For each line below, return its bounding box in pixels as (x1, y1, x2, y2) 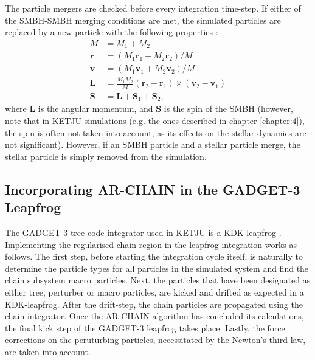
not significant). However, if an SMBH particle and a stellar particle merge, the (5, 138, 300, 151)
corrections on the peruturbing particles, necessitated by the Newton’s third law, (5, 333, 306, 346)
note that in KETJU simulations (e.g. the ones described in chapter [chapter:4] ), (5, 114, 305, 126)
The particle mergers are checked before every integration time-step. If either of (5, 2, 301, 14)
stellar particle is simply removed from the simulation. (5, 150, 207, 162)
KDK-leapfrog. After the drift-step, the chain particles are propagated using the (5, 297, 303, 310)
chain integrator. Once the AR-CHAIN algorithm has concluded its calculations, (5, 310, 304, 322)
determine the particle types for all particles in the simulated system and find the (5, 261, 309, 274)
